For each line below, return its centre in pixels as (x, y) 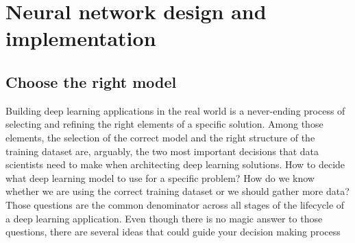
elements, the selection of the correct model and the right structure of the (160, 137)
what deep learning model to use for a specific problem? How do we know (160, 177)
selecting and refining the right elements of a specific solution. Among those (164, 124)
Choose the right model (91, 81)
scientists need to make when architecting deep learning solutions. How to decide (175, 164)
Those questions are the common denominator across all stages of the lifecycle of (175, 204)
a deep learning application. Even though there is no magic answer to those (164, 218)
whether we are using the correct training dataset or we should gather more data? (177, 191)
